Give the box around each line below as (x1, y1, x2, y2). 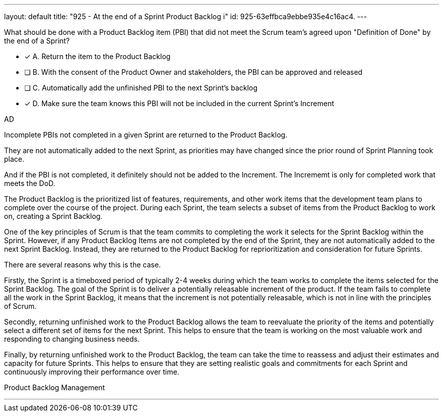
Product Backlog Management (4, 383, 105, 392)
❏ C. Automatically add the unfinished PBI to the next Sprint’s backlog (24, 83, 258, 92)
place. (4, 155, 25, 163)
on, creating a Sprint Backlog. (4, 212, 103, 220)
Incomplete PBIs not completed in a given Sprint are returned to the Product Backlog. (4, 130, 288, 139)
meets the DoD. (4, 179, 56, 188)
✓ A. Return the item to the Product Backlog (24, 52, 171, 61)
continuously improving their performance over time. (4, 367, 180, 376)
